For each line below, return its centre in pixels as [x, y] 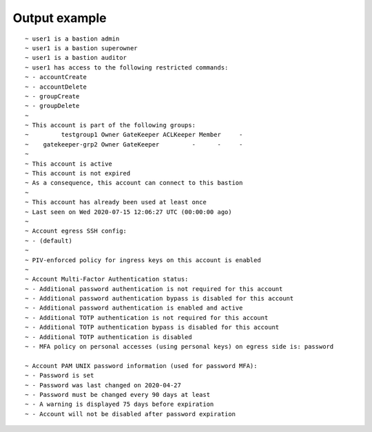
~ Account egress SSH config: [76, 231]
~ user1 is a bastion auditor [76, 58]
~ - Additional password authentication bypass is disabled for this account [159, 299]
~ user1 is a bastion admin [72, 39]
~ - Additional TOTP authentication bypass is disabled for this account [152, 327]
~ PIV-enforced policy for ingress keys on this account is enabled [143, 260]
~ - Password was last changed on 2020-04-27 [103, 385]
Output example [60, 18]
